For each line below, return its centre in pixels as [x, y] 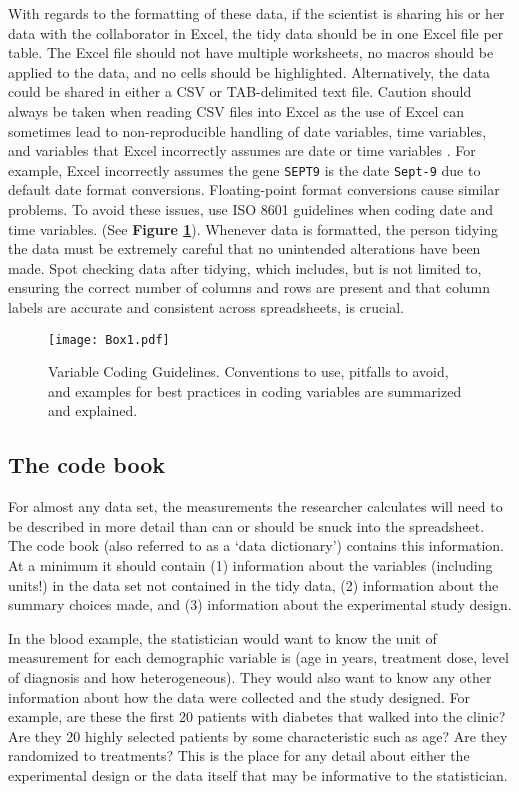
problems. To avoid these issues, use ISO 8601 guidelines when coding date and [251, 209]
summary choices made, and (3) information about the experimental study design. [260, 604]
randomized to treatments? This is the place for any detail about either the [239, 755]
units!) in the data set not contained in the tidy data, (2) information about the [253, 584]
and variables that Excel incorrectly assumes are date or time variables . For [242, 150]
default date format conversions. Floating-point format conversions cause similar [254, 189]
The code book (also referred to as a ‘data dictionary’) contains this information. [256, 545]
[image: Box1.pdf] [109, 339]
